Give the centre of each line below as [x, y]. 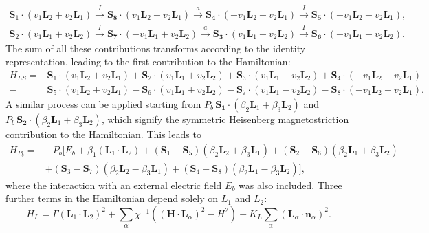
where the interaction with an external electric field [114, 185]
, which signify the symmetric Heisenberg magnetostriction [225, 119]
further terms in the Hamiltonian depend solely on [112, 198]
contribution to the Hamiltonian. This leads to [103, 134]
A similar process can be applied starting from [103, 103]
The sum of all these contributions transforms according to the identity [156, 48]
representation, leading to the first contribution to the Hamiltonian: [148, 62]
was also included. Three [290, 185]
